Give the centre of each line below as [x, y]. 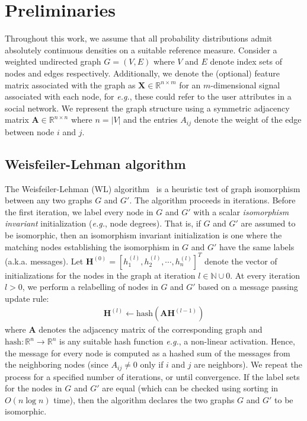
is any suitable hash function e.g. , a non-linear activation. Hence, [177, 341]
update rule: [27, 298]
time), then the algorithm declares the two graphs [144, 399]
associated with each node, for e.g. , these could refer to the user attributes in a [148, 96]
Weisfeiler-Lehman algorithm [95, 163]
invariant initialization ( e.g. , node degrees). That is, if [103, 223]
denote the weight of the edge [248, 119]
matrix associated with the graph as [70, 84]
